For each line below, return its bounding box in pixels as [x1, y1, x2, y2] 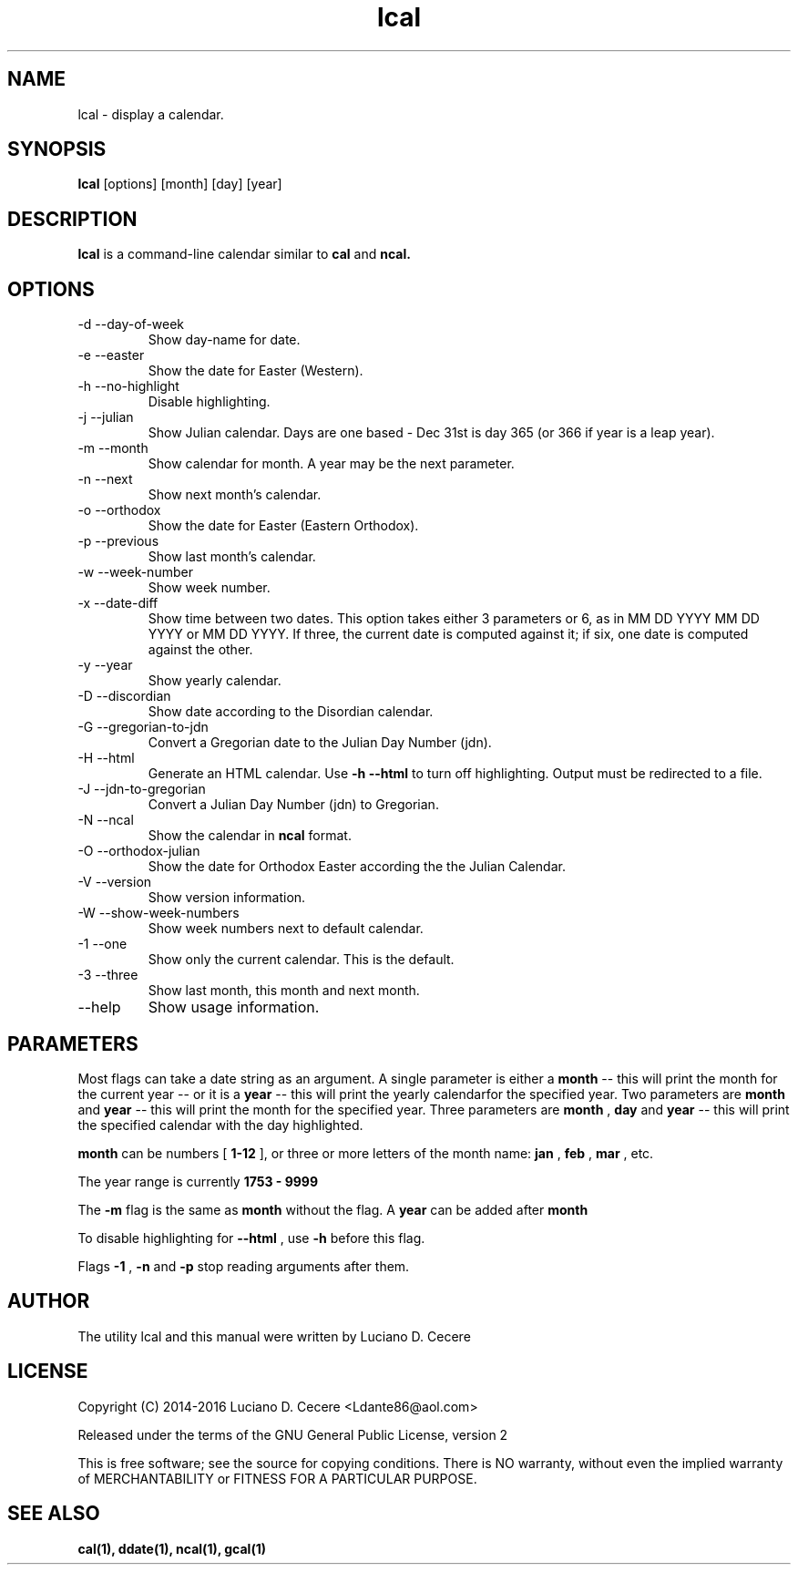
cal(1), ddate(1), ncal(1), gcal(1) [77, 1540, 266, 1557]
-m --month [77, 440, 148, 457]
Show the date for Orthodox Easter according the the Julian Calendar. [148, 858, 566, 875]
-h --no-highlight [77, 378, 179, 395]
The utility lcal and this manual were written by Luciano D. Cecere [77, 1328, 471, 1344]
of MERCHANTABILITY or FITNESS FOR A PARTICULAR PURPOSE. [77, 1470, 477, 1486]
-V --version [77, 874, 152, 890]
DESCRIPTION [7, 207, 138, 231]
